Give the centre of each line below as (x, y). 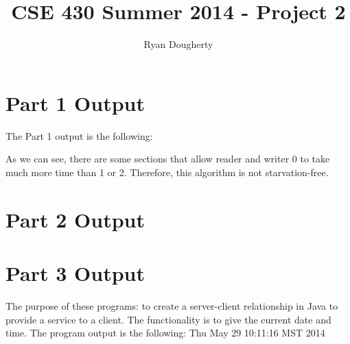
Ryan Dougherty (178, 44)
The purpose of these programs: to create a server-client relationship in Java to (172, 305)
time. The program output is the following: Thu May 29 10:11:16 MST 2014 (165, 333)
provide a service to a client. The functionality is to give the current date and (168, 319)
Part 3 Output (75, 273)
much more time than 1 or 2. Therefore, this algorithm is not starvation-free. (167, 172)
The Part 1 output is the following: (79, 135)
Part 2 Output (75, 219)
